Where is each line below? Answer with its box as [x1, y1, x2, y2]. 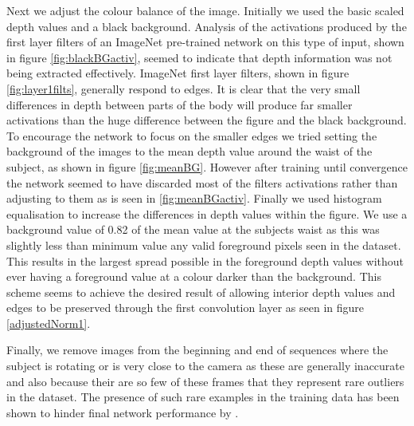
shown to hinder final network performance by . [6, 404, 239, 420]
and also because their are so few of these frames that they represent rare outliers [6, 373, 404, 389]
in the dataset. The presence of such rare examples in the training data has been [6, 389, 400, 405]
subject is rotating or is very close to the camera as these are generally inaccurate [6, 357, 404, 374]
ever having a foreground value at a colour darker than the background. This [6, 268, 381, 285]
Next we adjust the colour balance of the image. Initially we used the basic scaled [6, 2, 404, 18]
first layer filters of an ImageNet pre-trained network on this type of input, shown [6, 34, 404, 50]
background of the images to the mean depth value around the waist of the [6, 143, 373, 160]
